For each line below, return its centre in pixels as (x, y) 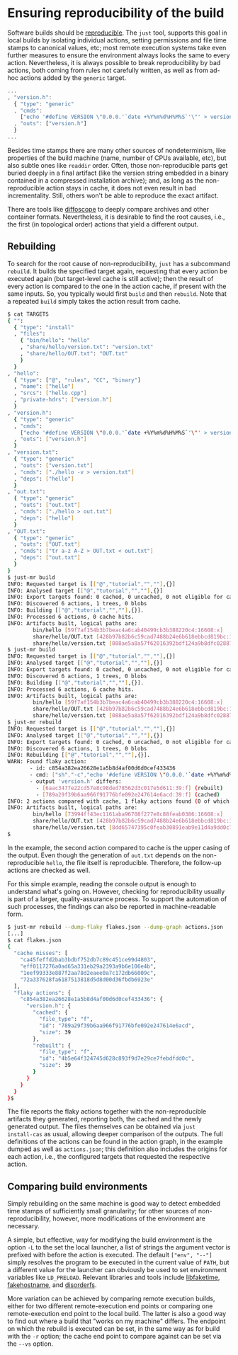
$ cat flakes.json (34, 940)
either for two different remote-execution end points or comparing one (110, 1306)
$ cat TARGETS (28, 314)
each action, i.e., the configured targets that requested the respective (109, 1157)
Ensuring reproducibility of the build (116, 13)
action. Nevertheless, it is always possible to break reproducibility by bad (114, 62)
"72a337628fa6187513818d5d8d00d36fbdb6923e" (87, 979)
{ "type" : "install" (44, 327)
